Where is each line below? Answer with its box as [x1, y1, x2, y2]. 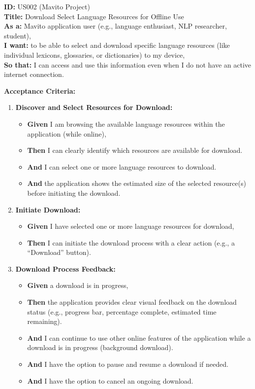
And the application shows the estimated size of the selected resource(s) [27, 178, 246, 188]
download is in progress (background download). [27, 342, 173, 353]
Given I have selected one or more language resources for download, [27, 221, 234, 231]
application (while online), [27, 128, 106, 139]
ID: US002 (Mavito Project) [4, 1, 90, 11]
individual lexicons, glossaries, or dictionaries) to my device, [4, 49, 185, 60]
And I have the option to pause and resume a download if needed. [27, 359, 228, 369]
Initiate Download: [15, 204, 81, 214]
